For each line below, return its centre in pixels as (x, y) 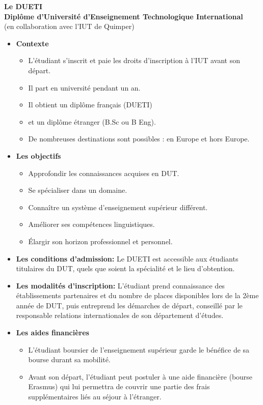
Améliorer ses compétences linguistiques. (91, 224)
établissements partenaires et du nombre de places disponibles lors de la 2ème (137, 295)
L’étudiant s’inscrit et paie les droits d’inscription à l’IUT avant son (134, 60)
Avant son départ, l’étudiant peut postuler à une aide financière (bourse (140, 376)
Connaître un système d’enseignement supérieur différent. (118, 207)
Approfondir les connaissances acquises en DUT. (104, 173)
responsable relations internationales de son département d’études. (120, 315)
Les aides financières (52, 332)
